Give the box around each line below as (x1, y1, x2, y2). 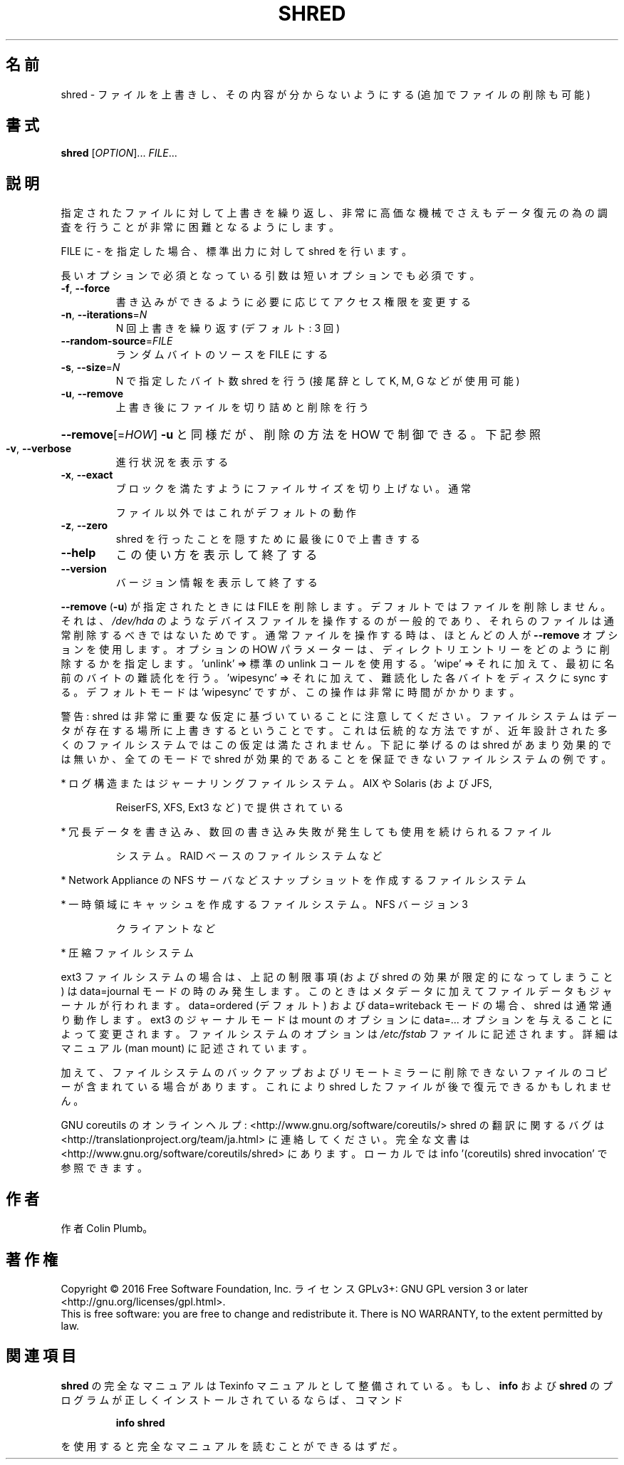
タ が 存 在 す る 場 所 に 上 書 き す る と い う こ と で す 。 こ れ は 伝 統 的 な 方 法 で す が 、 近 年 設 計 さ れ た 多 (61, 724, 608, 737)
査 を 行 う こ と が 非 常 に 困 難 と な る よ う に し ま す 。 (61, 221, 340, 234)
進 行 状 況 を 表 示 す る (115, 456, 229, 469)
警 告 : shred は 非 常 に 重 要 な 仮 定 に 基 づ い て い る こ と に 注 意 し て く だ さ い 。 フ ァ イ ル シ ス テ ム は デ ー (61, 710, 618, 723)
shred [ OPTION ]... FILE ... (61, 147, 177, 160)
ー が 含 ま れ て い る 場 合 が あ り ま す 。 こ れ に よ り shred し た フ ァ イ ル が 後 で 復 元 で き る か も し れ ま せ (61, 1080, 612, 1093)
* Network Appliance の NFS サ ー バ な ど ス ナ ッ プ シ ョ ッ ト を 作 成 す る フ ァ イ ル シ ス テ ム (61, 874, 526, 887)
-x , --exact (61, 469, 113, 481)
